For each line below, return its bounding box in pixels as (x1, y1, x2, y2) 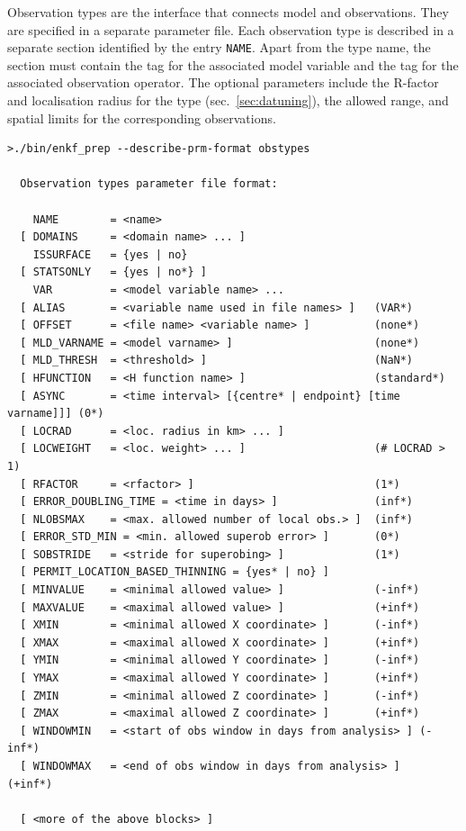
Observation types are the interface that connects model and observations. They (7, 3, 449, 21)
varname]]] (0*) (7, 407, 104, 420)
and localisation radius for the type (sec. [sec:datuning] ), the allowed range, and (7, 91, 449, 110)
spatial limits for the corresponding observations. (7, 108, 276, 127)
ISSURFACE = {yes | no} (32, 248, 188, 261)
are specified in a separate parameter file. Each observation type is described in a (7, 20, 454, 39)
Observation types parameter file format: (20, 177, 278, 191)
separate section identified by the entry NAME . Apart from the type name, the (7, 38, 431, 57)
